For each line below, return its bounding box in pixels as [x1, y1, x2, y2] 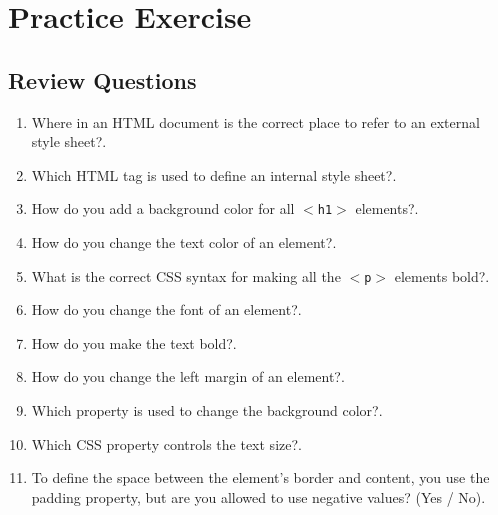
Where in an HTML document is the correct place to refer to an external [31, 111, 480, 132]
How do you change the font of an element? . [31, 299, 302, 320]
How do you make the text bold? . [31, 332, 237, 353]
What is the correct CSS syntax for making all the [31, 265, 341, 286]
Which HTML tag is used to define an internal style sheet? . [31, 164, 397, 185]
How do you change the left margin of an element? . [31, 366, 345, 387]
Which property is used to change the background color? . [31, 400, 383, 421]
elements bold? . [394, 265, 490, 286]
